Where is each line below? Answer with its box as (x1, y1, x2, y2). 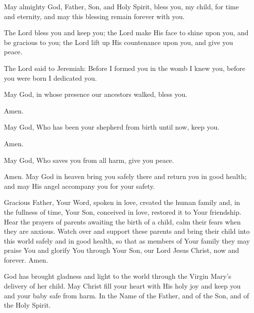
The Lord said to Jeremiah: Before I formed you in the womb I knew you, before (4, 63, 245, 73)
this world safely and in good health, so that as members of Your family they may (4, 235, 250, 246)
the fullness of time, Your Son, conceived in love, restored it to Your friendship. (4, 206, 241, 217)
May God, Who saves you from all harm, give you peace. (4, 155, 174, 165)
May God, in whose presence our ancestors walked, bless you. (4, 89, 188, 99)
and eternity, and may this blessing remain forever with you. (4, 11, 185, 21)
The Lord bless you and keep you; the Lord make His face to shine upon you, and (4, 27, 249, 38)
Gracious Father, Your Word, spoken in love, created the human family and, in (4, 197, 240, 207)
